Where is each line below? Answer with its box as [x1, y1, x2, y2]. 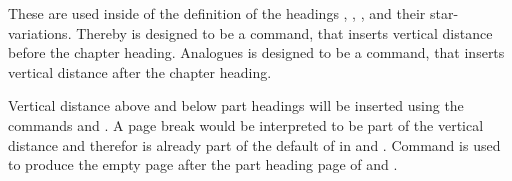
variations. [8, 22, 72, 43]
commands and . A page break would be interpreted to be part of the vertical [8, 114, 484, 135]
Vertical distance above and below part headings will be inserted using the [8, 95, 464, 116]
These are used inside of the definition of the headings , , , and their [8, 2, 426, 23]
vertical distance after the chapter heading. [8, 61, 272, 82]
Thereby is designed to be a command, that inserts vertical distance [76, 22, 493, 43]
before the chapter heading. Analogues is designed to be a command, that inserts [8, 42, 505, 63]
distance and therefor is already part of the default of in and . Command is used [8, 134, 501, 155]
